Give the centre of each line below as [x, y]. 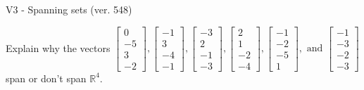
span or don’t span [46, 78]
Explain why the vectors [58, 47]
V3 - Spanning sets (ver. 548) [69, 9]
